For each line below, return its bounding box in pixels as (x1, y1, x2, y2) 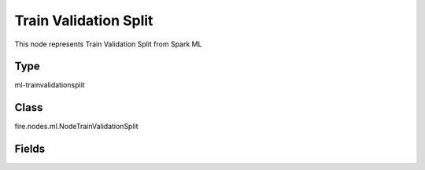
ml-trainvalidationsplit (14, 80, 86, 90)
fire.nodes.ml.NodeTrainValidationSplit (14, 122, 139, 131)
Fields (14, 142, 46, 156)
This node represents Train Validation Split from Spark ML (14, 39, 202, 49)
